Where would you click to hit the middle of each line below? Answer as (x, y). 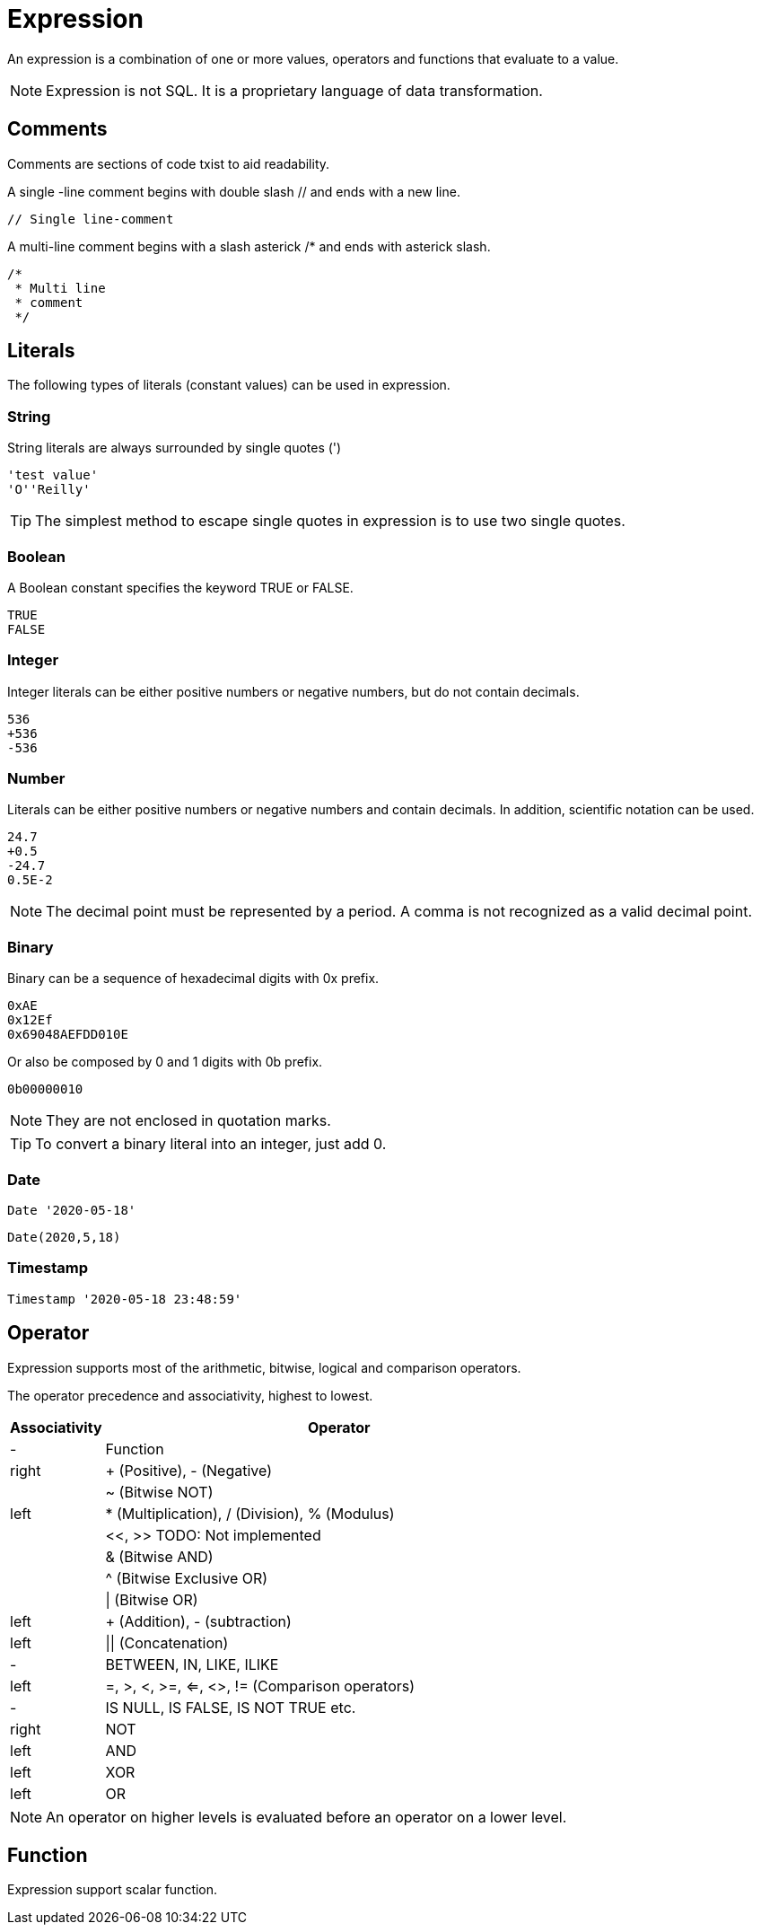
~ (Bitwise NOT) (159, 1492)
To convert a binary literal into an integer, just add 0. (211, 1144)
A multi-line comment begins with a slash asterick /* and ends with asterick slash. (249, 246)
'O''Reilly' (49, 490)
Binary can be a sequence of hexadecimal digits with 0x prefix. (193, 979)
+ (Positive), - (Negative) (189, 1470)
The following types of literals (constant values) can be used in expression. (229, 385)
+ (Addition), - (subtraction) (198, 1621)
